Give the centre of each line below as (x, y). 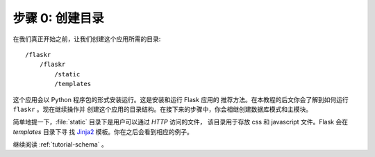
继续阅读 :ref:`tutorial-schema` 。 (60, 144)
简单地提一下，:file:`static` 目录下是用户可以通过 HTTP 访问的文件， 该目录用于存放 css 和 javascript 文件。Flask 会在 (181, 122)
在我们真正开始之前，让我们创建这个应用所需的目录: (87, 39)
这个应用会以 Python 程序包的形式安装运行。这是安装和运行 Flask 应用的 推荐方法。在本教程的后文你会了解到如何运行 (181, 99)
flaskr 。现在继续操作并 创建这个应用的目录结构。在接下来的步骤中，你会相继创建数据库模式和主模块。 (162, 109)
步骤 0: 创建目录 (58, 18)
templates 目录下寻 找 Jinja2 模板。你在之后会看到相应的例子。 (103, 131)
